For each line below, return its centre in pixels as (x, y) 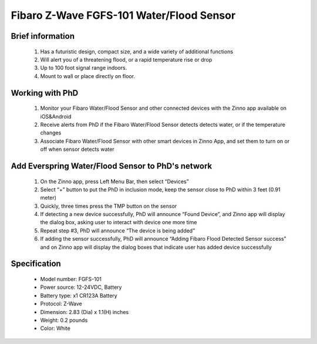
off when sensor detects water (77, 149)
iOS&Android (56, 116)
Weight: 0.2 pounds (64, 320)
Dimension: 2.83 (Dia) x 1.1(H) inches (85, 312)
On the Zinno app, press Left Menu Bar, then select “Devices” (114, 181)
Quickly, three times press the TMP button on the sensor (109, 206)
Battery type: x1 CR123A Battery (79, 295)
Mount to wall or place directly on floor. (87, 76)
